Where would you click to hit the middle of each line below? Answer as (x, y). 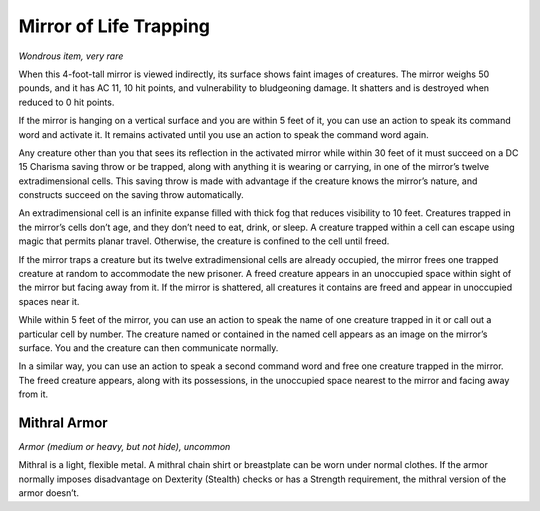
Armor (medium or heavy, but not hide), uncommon (124, 447)
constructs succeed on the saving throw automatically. (131, 195)
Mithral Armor (63, 422)
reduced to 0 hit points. (66, 102)
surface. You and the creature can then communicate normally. (148, 347)
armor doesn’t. (49, 493)
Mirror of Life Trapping (114, 26)
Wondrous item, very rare (71, 56)
